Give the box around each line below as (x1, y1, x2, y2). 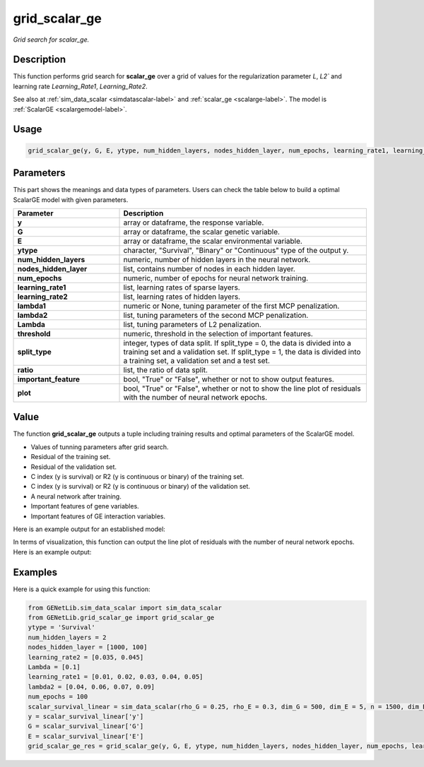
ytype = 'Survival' (28, 624, 95, 631)
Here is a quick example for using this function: (13, 585, 151, 593)
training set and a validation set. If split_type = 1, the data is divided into (123, 347, 361, 357)
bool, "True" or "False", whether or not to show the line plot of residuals (123, 383, 361, 393)
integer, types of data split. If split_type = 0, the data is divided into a (123, 338, 351, 347)
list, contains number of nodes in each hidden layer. (123, 263, 296, 273)
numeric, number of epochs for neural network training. (123, 273, 309, 283)
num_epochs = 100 (28, 693, 88, 701)
